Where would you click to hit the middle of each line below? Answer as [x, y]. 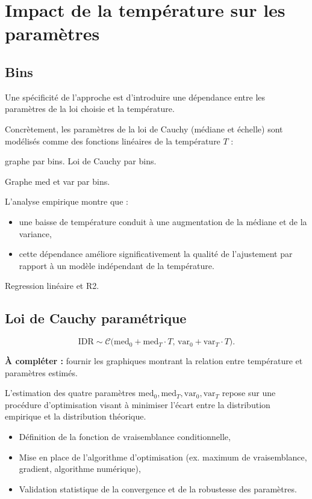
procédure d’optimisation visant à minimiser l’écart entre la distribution [138, 404]
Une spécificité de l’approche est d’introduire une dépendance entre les [135, 97]
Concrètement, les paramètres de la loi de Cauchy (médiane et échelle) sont [144, 129]
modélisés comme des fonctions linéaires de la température [113, 141]
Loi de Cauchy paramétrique [96, 318]
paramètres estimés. [41, 372]
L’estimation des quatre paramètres [70, 393]
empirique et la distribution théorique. [76, 416]
